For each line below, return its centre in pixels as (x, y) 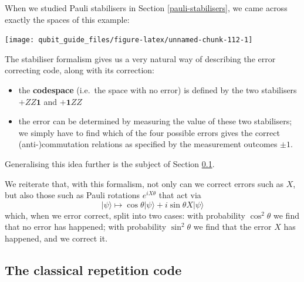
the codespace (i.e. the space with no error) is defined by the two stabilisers (158, 90)
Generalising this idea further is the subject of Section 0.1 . (110, 164)
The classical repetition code (93, 269)
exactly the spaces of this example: (67, 19)
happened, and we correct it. (56, 238)
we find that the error (232, 227)
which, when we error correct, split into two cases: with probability (125, 215)
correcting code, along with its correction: (80, 70)
